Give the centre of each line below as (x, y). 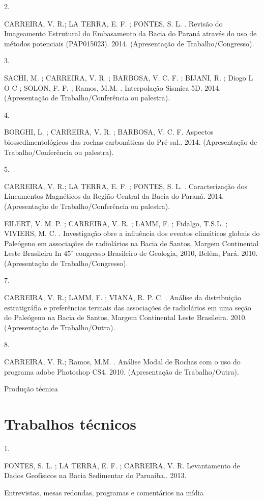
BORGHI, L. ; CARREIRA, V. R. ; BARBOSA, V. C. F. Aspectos (109, 132)
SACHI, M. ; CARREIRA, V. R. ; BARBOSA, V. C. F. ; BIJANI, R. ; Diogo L (129, 77)
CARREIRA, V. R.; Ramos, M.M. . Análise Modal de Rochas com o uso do (122, 362)
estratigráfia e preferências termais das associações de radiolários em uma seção (128, 307)
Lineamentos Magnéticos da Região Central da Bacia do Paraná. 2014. (114, 196)
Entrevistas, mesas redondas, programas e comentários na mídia (104, 492)
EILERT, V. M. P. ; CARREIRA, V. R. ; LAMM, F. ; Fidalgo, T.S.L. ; (116, 223)
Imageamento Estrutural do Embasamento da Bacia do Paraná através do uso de (130, 33)
